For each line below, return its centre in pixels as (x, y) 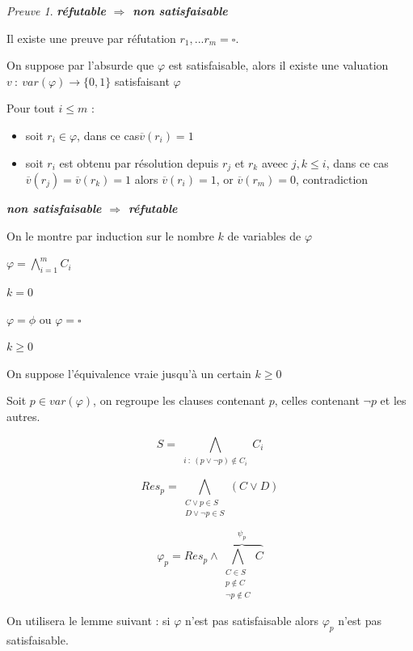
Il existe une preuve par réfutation (91, 38)
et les (393, 400)
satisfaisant (142, 81)
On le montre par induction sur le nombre (110, 235)
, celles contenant (317, 400)
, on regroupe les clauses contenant (179, 400)
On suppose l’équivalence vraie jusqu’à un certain (129, 373)
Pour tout (31, 108)
